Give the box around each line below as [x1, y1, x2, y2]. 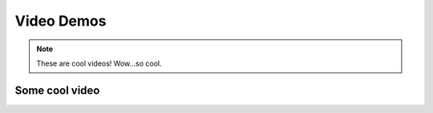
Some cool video [14, 83, 100, 97]
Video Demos [14, 12, 107, 30]
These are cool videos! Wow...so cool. [36, 59, 162, 68]
